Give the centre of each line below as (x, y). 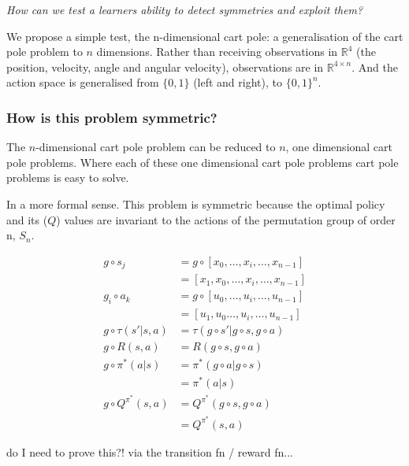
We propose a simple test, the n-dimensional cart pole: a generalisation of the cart (205, 36)
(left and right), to (238, 82)
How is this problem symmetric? (112, 117)
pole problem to (45, 52)
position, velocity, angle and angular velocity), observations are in (165, 67)
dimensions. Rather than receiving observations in (217, 52)
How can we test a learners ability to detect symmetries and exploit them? (185, 9)
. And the (375, 67)
